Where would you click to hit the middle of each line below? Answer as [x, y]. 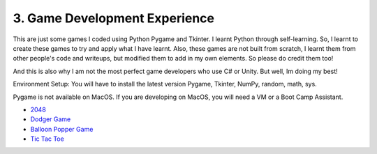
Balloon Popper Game [62, 129]
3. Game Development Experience [114, 18]
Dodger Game [51, 119]
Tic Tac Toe [47, 139]
